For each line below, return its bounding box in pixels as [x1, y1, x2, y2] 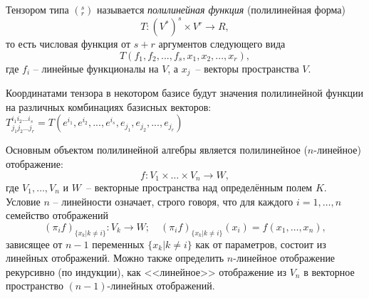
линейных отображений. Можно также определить [6, 250, 224, 265]
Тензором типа [6, 2, 69, 16]
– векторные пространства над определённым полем [85, 179, 313, 194]
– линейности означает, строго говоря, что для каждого [53, 193, 293, 208]
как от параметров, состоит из [195, 236, 326, 251]
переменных [92, 236, 145, 251]
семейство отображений [6, 208, 108, 223]
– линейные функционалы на [33, 60, 159, 75]
